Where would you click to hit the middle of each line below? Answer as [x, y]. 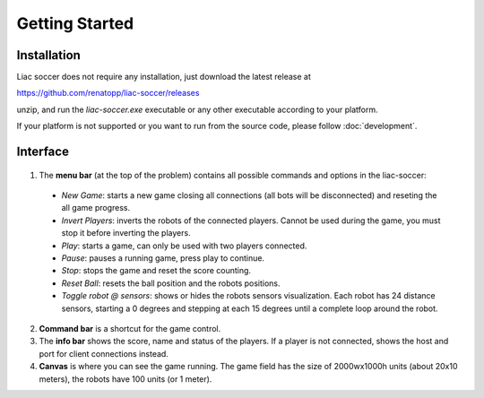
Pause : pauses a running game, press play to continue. [163, 258]
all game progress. [95, 208]
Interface [43, 152]
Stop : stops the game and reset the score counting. [156, 271]
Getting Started [75, 23]
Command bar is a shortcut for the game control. [130, 328]
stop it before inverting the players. [126, 233]
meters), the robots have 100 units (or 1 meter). [125, 379]
